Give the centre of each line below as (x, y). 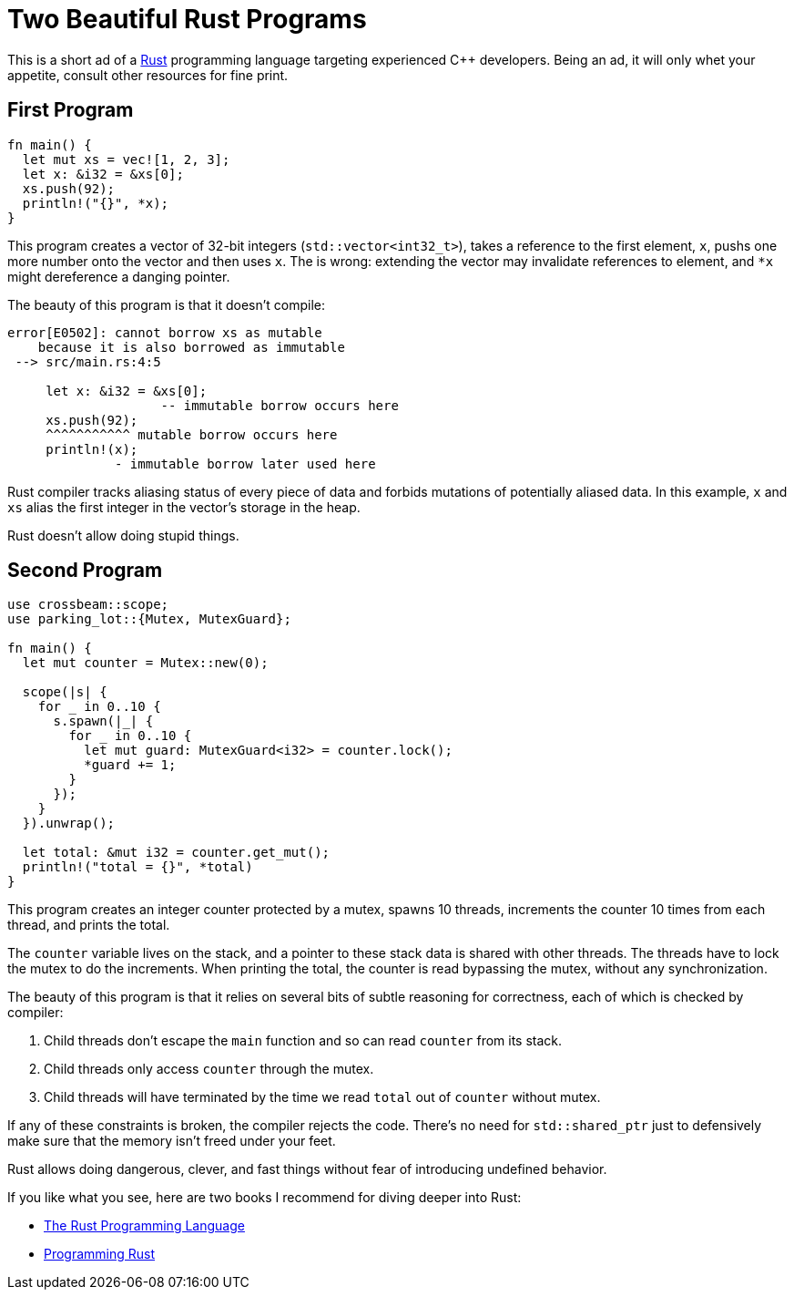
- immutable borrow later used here (245, 463)
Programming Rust (100, 1254)
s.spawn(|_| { (103, 721)
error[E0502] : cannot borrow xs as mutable (165, 332)
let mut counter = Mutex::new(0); (145, 663)
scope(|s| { (65, 692)
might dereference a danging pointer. (119, 276)
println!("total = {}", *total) (137, 867)
